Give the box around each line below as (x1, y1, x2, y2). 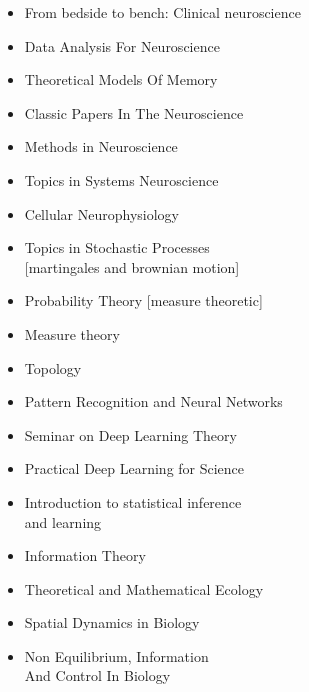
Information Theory (24, 545, 146, 566)
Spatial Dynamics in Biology (24, 612, 200, 633)
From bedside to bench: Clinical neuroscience (24, 2, 301, 22)
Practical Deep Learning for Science (24, 458, 245, 479)
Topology (24, 357, 82, 378)
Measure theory (24, 323, 120, 344)
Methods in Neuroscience (24, 136, 178, 157)
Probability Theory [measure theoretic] (24, 290, 263, 311)
